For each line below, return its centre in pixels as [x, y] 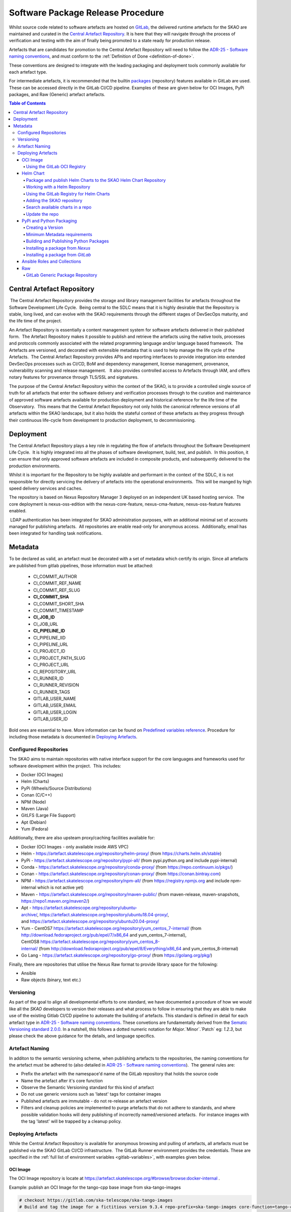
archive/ [29, 914]
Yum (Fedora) [35, 829]
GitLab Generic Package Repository [62, 275]
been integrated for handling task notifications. [56, 533]
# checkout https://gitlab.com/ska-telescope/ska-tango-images [96, 1200]
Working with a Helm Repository [58, 187]
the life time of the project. [35, 321]
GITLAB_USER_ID [50, 719]
